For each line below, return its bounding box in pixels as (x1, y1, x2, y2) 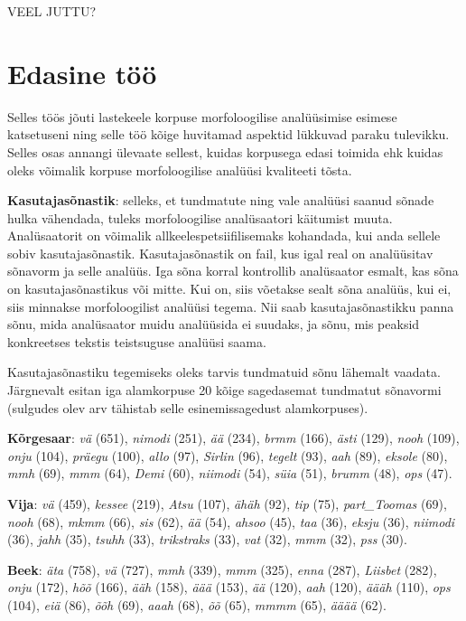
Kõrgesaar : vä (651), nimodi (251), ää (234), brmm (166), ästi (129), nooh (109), (7, 428, 460, 447)
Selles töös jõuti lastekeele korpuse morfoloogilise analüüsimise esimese (7, 107, 397, 126)
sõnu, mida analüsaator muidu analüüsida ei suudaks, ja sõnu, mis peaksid (7, 315, 420, 334)
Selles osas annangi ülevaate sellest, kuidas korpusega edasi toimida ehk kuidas (7, 142, 443, 161)
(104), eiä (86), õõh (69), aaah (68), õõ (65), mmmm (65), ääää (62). (7, 595, 387, 614)
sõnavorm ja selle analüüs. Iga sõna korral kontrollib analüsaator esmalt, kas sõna (7, 261, 459, 280)
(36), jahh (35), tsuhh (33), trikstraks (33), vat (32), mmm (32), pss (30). (7, 530, 407, 549)
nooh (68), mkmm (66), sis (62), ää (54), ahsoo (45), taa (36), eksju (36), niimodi (7, 512, 455, 531)
